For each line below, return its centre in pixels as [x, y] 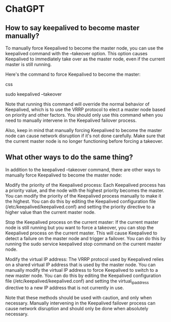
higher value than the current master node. [50, 212]
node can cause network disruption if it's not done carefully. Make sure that [85, 136]
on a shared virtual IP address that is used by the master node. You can [81, 265]
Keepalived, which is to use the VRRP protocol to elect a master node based [85, 110]
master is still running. [29, 64]
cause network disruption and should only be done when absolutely [77, 308]
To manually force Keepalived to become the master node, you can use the [84, 48]
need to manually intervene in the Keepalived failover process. [71, 120]
